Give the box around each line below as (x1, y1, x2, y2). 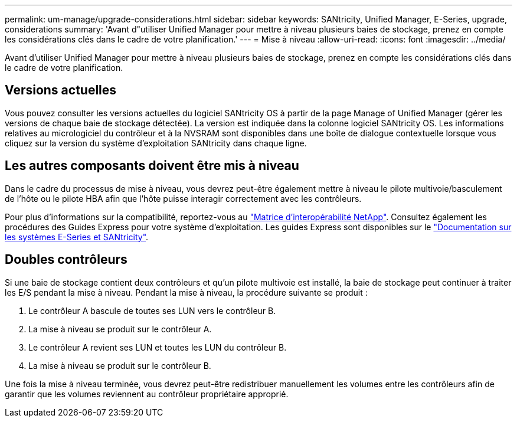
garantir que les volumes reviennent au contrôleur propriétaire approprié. (5, 388, 289, 399)
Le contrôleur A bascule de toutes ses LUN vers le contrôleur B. (28, 305, 276, 316)
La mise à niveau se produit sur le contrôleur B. (28, 360, 211, 371)
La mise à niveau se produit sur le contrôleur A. (28, 323, 212, 334)
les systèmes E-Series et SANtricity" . (5, 231, 149, 242)
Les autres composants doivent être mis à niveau (5, 158, 299, 174)
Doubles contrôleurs (5, 252, 127, 267)
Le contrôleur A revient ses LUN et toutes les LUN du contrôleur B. (28, 342, 287, 352)
